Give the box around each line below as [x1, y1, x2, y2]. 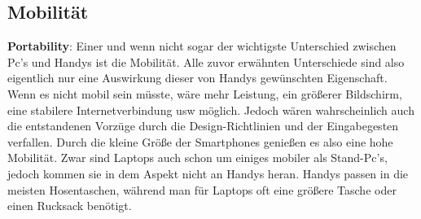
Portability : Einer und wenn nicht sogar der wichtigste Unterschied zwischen [7, 37, 397, 55]
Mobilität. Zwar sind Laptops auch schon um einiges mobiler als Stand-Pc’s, [7, 149, 388, 166]
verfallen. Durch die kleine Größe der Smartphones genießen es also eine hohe [7, 133, 393, 150]
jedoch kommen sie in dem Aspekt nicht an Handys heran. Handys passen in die [7, 164, 409, 182]
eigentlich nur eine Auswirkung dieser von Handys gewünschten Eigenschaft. [7, 69, 388, 86]
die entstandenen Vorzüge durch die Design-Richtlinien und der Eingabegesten [7, 117, 399, 134]
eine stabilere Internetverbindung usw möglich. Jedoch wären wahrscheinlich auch [7, 101, 414, 118]
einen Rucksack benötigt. [7, 197, 132, 214]
